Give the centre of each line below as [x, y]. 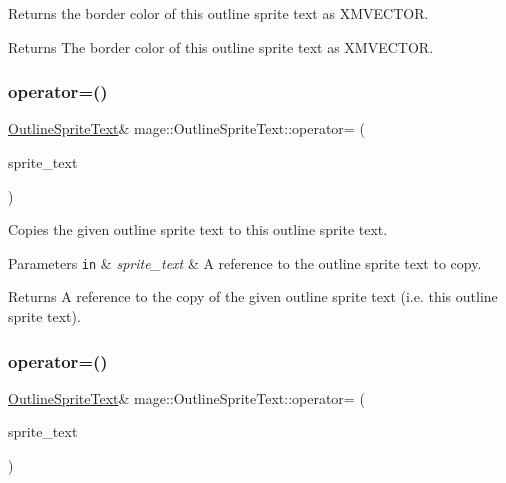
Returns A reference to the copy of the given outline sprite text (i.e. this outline [253, 296]
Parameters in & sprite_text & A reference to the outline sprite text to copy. [245, 262]
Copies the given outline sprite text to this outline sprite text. [198, 229]
